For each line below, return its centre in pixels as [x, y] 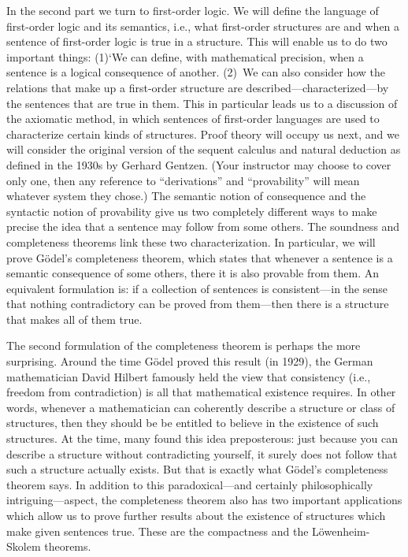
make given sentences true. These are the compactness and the [158, 531]
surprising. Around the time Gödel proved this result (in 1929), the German [190, 361]
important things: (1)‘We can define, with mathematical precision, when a [185, 56]
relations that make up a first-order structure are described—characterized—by [198, 87]
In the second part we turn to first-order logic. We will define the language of [193, 10]
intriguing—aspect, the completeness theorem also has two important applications [204, 500]
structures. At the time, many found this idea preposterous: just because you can [202, 438]
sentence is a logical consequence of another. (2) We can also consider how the [196, 72]
